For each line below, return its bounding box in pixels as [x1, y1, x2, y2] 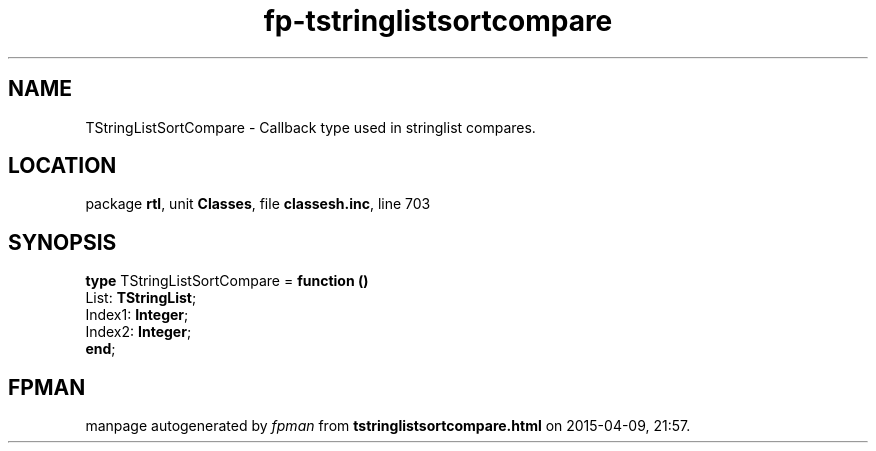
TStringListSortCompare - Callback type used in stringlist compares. [85, 118, 536, 136]
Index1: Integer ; [85, 306, 189, 324]
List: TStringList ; [85, 289, 197, 307]
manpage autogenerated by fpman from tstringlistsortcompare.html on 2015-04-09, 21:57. [85, 417, 691, 435]
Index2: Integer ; [85, 323, 192, 341]
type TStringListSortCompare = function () [85, 272, 369, 290]
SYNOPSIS [8, 229, 117, 255]
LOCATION [8, 153, 117, 179]
